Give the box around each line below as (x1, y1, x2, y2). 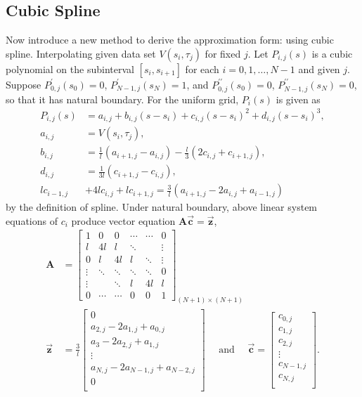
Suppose (6, 77, 41, 91)
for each (185, 61, 219, 76)
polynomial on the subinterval (6, 61, 134, 76)
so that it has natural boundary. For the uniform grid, (6, 91, 239, 106)
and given (298, 61, 340, 76)
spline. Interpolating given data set (6, 46, 156, 60)
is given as (276, 91, 321, 106)
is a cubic (311, 46, 353, 60)
